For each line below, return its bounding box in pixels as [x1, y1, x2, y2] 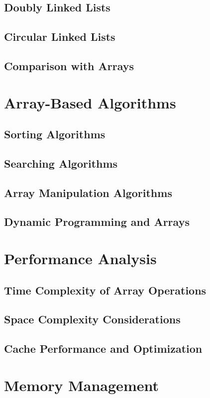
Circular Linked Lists [4, 29, 115, 44]
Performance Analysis [4, 248, 157, 269]
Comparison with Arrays [4, 58, 134, 73]
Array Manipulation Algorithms [4, 185, 172, 200]
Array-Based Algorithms [4, 92, 176, 112]
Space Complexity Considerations [4, 311, 181, 327]
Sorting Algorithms [4, 126, 105, 142]
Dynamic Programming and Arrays [4, 214, 190, 229]
